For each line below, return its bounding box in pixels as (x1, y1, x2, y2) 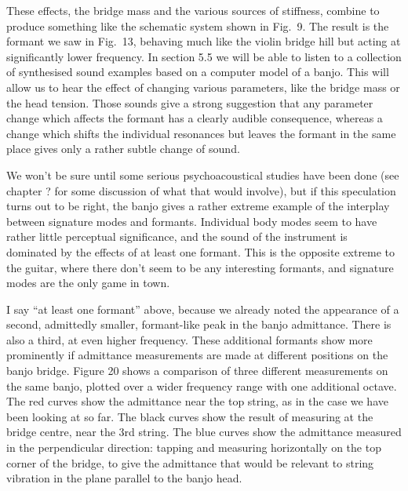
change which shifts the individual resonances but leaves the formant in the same (6, 125, 396, 141)
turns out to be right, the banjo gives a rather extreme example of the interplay (6, 198, 390, 214)
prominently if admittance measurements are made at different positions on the (6, 347, 388, 363)
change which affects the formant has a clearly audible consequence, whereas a (6, 110, 383, 126)
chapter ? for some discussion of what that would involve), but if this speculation (6, 182, 396, 198)
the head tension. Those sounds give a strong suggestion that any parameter (6, 94, 373, 111)
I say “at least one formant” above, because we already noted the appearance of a (6, 300, 399, 317)
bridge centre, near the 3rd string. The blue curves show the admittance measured (6, 424, 402, 440)
